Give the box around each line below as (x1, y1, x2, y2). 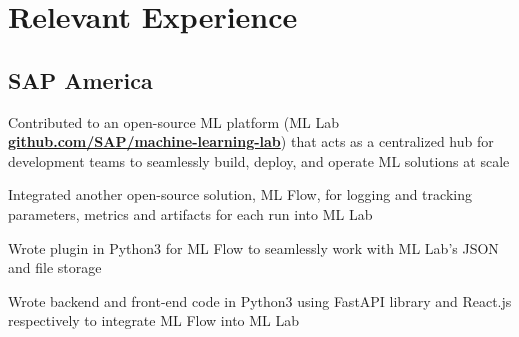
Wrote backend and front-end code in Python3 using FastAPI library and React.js (8, 290, 512, 311)
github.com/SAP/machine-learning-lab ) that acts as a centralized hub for (8, 131, 494, 152)
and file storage (8, 257, 102, 278)
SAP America (8, 64, 153, 95)
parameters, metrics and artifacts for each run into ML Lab (8, 203, 373, 224)
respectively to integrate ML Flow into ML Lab (8, 310, 300, 331)
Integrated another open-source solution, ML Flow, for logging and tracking (8, 184, 472, 205)
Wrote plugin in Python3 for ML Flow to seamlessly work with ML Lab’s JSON (8, 237, 499, 258)
